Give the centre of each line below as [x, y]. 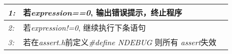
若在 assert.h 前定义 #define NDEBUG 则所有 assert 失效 [120, 42]
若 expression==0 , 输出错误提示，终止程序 [103, 12]
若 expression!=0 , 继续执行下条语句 [84, 27]
